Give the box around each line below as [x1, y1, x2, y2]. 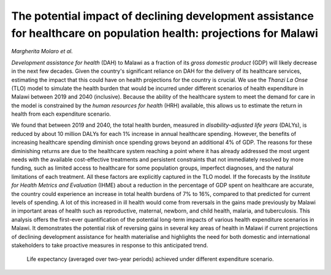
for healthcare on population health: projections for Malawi [11, 26, 318, 40]
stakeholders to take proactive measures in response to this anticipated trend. [11, 241, 208, 249]
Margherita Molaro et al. [11, 48, 74, 55]
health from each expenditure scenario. [11, 110, 112, 118]
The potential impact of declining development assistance [11, 9, 314, 23]
